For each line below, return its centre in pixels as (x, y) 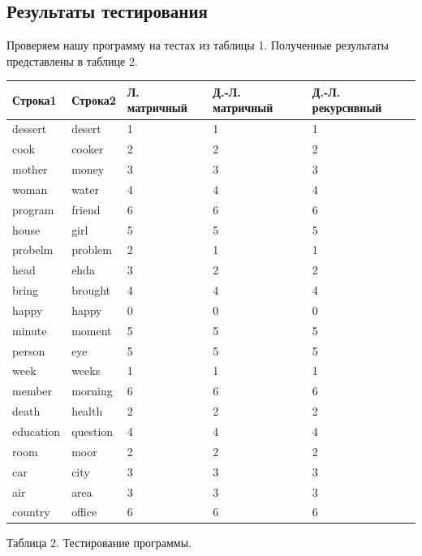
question (93, 431)
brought (91, 290)
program (33, 209)
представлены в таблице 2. (72, 60)
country (31, 512)
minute (30, 330)
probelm (33, 250)
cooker (88, 149)
